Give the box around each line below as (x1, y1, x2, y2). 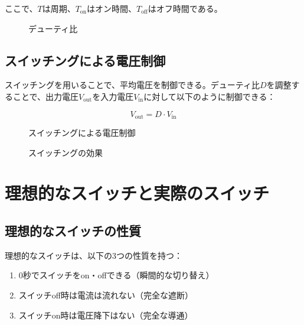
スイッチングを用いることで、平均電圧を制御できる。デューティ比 (5, 79, 260, 91)
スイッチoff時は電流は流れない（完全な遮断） (18, 288, 193, 301)
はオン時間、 (86, 2, 136, 14)
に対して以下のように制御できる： (143, 90, 276, 102)
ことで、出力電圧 (12, 90, 79, 102)
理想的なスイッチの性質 (5, 221, 141, 239)
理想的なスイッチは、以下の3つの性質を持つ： (5, 249, 182, 261)
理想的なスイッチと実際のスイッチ (5, 181, 270, 205)
